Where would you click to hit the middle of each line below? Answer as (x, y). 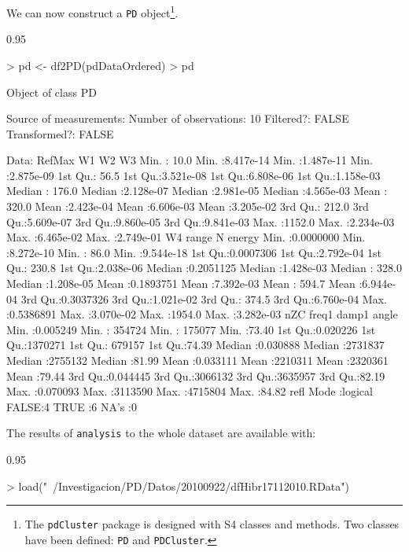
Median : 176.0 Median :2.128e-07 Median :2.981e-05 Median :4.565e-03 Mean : (197, 191)
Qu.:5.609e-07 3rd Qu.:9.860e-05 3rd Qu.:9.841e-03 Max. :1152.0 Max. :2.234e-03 (201, 221)
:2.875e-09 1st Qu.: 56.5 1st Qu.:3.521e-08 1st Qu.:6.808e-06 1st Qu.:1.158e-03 (193, 175)
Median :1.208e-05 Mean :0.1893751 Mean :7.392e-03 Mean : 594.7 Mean (181, 283)
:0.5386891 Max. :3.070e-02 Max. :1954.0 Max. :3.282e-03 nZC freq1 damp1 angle (202, 314)
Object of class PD (52, 92)
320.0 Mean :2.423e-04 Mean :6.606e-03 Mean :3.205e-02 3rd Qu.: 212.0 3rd (188, 206)
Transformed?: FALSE (60, 133)
